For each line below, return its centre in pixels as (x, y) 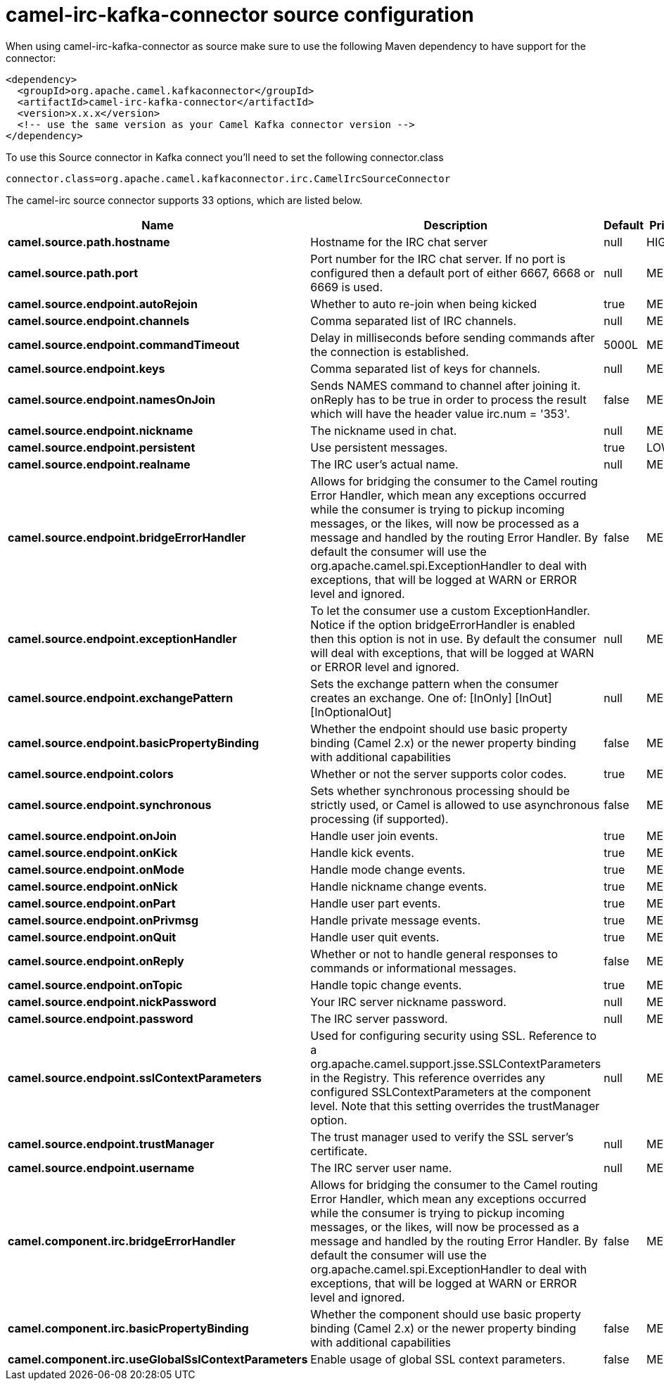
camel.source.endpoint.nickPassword (112, 1002)
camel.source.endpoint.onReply (96, 961)
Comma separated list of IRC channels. (414, 320)
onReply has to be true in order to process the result (448, 399)
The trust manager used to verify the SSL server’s (442, 1137)
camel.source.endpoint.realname (99, 464)
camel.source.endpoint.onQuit (92, 937)
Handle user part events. (376, 903)
